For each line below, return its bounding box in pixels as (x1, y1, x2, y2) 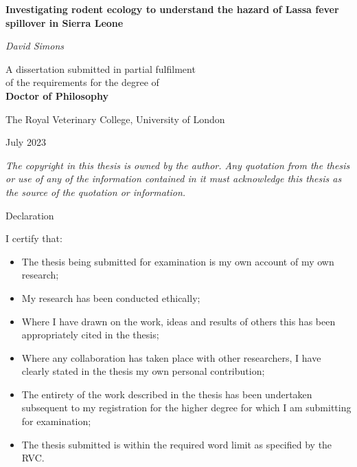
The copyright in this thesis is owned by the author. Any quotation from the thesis (5, 158, 350, 172)
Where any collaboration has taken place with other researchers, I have (21, 350, 321, 365)
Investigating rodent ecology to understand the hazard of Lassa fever (5, 2, 339, 16)
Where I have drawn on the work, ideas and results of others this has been (21, 314, 336, 328)
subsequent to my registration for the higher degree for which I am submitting (21, 400, 352, 415)
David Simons (5, 39, 64, 53)
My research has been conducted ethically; (21, 290, 200, 305)
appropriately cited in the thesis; (21, 327, 159, 342)
